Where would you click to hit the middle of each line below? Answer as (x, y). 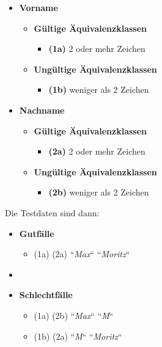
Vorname (39, 7)
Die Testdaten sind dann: (52, 212)
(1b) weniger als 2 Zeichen (99, 89)
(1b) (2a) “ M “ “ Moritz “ (78, 336)
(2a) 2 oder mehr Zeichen (97, 151)
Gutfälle (37, 233)
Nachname (42, 110)
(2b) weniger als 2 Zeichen (99, 192)
